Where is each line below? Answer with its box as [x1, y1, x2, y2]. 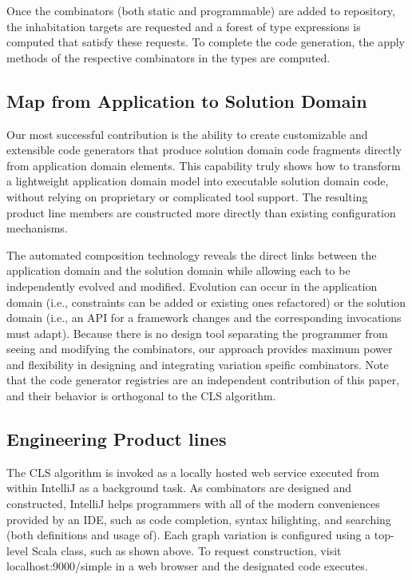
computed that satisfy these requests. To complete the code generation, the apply [6, 34, 405, 50]
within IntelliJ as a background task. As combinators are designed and [6, 479, 351, 496]
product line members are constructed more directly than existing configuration [6, 204, 396, 220]
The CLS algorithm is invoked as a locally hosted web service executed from [6, 463, 379, 480]
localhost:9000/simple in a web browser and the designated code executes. [6, 558, 368, 574]
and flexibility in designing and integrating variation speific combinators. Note [6, 356, 389, 372]
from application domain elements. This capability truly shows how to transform [6, 157, 401, 173]
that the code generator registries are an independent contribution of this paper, [6, 371, 400, 388]
